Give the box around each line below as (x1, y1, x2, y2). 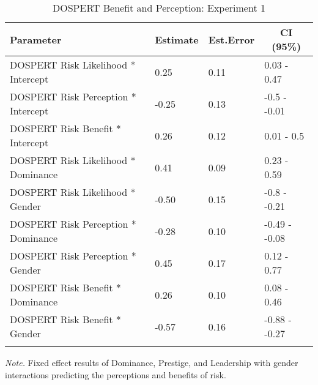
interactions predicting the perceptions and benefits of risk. (5, 368, 226, 381)
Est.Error (208, 32, 255, 47)
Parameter (10, 32, 62, 47)
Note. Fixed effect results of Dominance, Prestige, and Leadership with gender (5, 356, 298, 368)
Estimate (155, 32, 199, 47)
